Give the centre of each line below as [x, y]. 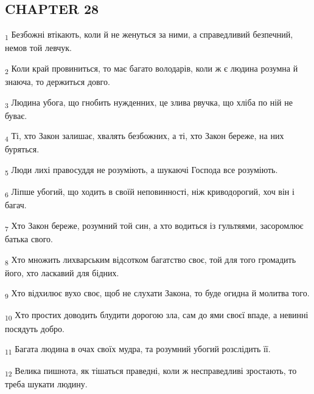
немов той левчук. [38, 48]
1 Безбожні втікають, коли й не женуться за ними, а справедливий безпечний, [149, 35]
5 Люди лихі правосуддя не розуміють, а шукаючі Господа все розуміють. [141, 170]
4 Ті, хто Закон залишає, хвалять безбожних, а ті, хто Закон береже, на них [145, 137]
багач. [16, 205]
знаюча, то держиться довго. [58, 82]
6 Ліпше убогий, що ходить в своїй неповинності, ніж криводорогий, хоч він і [150, 192]
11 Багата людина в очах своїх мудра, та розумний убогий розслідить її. [138, 349]
